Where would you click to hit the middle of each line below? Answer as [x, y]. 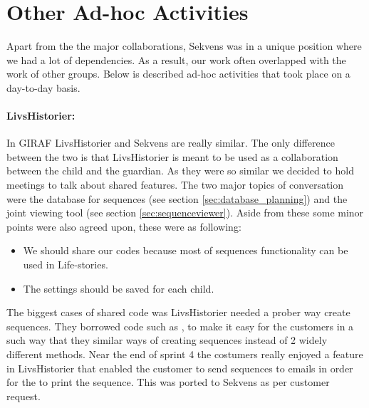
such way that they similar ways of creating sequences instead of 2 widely [167, 340]
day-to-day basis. [43, 87]
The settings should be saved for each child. [119, 288]
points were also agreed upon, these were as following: [124, 226]
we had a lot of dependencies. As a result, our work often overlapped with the [176, 59]
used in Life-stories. [66, 265]
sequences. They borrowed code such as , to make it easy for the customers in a [180, 326]
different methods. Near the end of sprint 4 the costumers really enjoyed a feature [185, 354]
